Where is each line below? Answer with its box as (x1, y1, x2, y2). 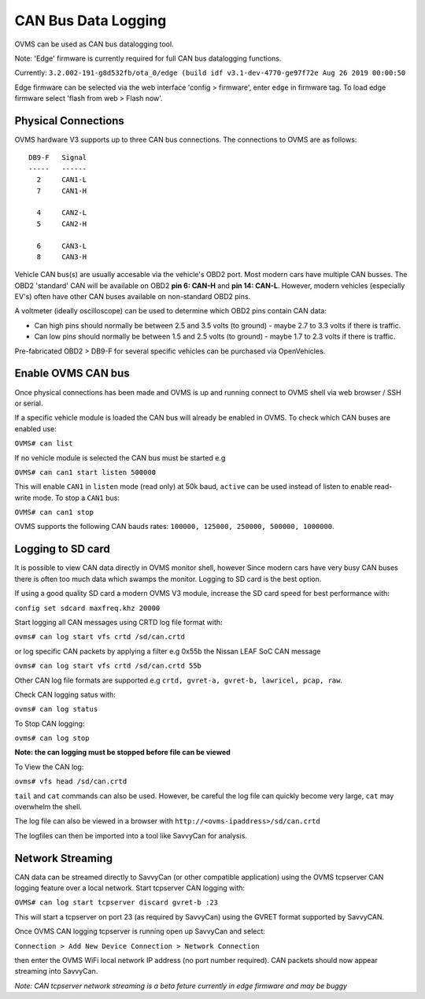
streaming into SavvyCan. (14, 967, 98, 976)
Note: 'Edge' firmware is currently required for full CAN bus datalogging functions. (14, 54, 282, 63)
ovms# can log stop (14, 734, 90, 743)
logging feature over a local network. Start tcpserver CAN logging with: (14, 883, 246, 893)
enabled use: (14, 424, 57, 433)
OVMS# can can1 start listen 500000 (14, 468, 157, 476)
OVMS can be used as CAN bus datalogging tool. (14, 39, 174, 49)
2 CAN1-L (36, 176, 87, 184)
